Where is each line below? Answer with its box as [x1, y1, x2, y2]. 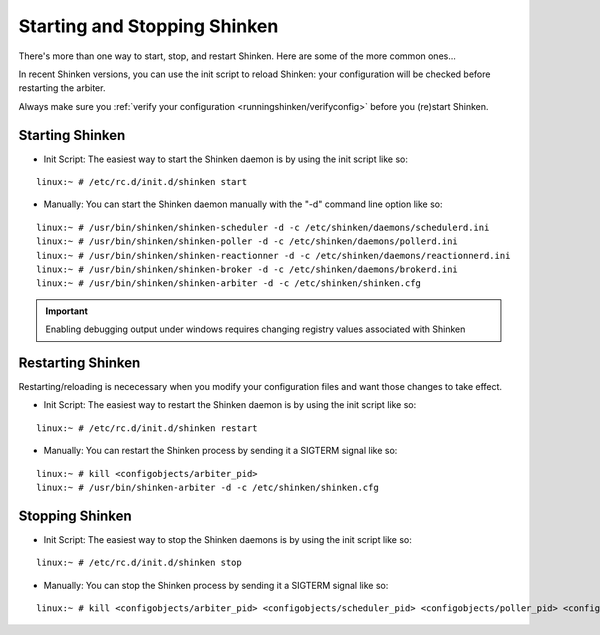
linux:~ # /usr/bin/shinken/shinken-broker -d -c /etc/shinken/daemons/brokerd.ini [36, 263, 459, 275]
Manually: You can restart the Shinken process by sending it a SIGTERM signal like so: [43, 445, 398, 457]
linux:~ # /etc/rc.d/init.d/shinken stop [36, 557, 242, 569]
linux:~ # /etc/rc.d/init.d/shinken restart [36, 422, 259, 434]
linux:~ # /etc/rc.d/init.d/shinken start [36, 176, 248, 188]
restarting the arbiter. [18, 82, 106, 94]
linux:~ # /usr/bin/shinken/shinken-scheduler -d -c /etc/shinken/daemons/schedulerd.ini [36, 221, 490, 233]
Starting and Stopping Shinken [18, 15, 279, 37]
